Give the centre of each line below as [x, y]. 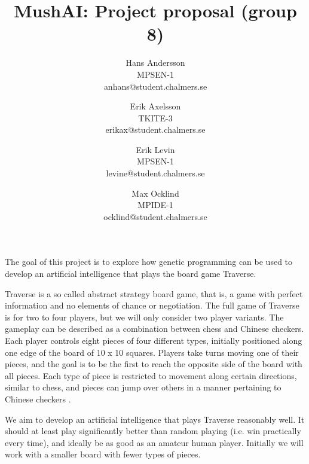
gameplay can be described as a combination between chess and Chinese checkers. [154, 329]
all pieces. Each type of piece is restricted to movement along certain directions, [151, 375]
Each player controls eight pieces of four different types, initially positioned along [154, 340]
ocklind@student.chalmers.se [155, 216]
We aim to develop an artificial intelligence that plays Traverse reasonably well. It [155, 419]
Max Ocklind [155, 193]
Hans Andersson [155, 62]
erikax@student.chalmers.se [155, 129]
